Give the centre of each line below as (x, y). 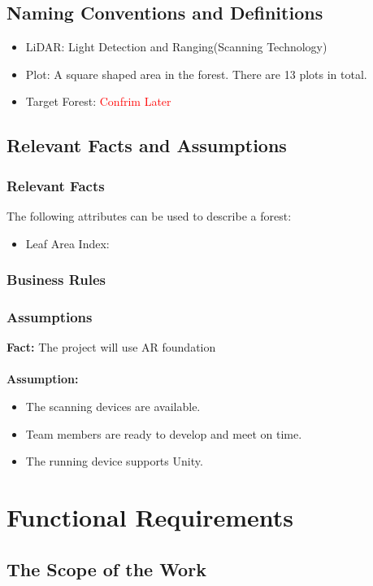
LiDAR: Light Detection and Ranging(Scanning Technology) (176, 47)
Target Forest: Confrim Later (98, 101)
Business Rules (56, 280)
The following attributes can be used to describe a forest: (149, 215)
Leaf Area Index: (67, 243)
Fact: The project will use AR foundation (111, 347)
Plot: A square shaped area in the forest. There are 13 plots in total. (196, 74)
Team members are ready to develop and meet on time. (164, 433)
